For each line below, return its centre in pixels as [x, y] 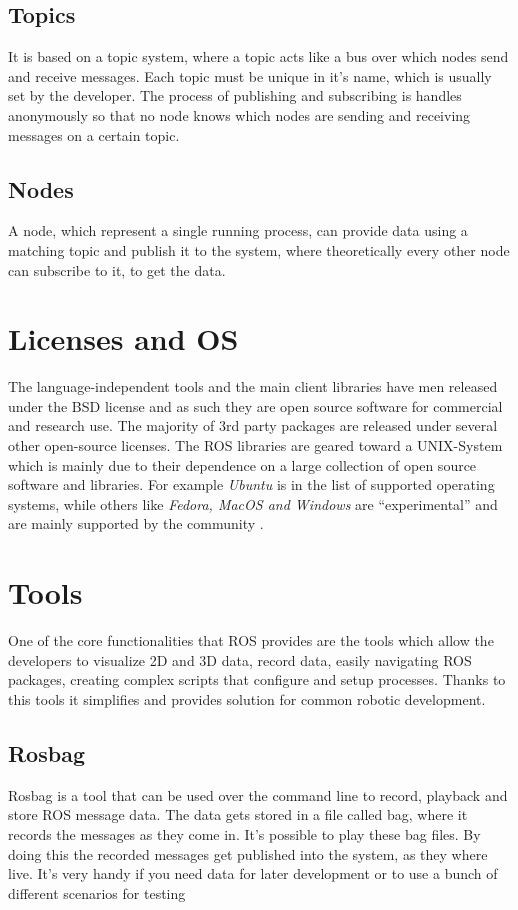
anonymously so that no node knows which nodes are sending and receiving [239, 114]
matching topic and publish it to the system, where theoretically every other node [259, 249]
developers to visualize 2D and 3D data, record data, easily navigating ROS [240, 659]
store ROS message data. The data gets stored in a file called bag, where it [238, 814]
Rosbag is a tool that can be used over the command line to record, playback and [258, 794]
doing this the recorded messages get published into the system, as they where [248, 853]
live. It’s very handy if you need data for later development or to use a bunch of [253, 873]
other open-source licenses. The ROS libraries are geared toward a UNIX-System [255, 445]
